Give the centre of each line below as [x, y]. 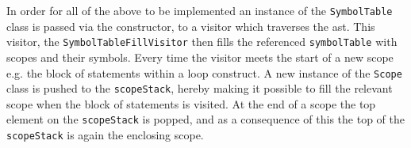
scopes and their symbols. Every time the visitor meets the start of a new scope [200, 57]
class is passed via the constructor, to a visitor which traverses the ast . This [191, 26]
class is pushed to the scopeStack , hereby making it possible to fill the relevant [200, 88]
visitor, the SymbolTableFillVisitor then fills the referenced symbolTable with [202, 42]
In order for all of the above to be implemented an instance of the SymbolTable [200, 10]
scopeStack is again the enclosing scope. [105, 135]
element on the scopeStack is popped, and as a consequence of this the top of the [205, 119]
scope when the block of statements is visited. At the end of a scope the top [191, 103]
